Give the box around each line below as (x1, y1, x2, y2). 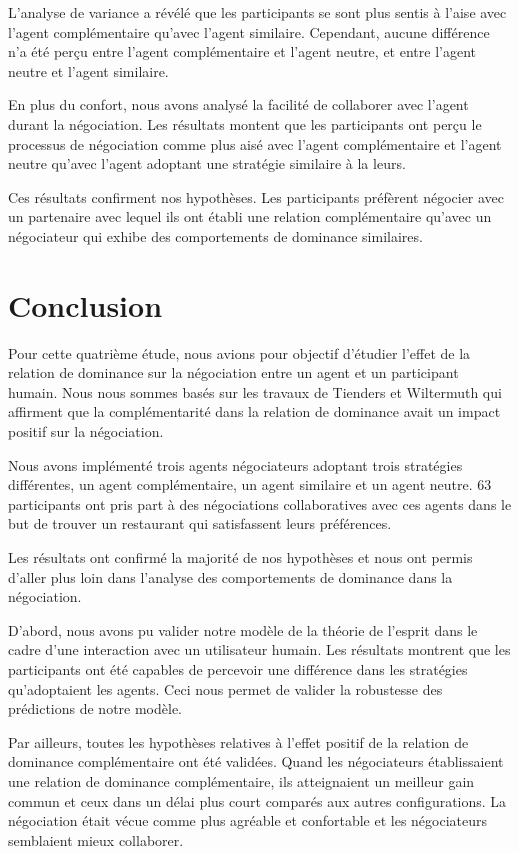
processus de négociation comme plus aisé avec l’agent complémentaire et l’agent (8, 133, 502, 154)
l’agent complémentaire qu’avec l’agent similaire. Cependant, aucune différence (8, 21, 490, 42)
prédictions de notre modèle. (8, 698, 182, 719)
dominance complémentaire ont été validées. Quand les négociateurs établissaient (8, 751, 504, 772)
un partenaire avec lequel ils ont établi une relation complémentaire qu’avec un (8, 206, 492, 227)
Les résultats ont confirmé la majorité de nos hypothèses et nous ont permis (8, 547, 473, 567)
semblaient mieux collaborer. (8, 829, 184, 850)
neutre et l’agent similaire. (8, 60, 169, 81)
